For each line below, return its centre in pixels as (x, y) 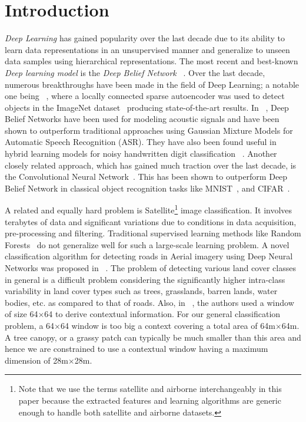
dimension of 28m (36, 360)
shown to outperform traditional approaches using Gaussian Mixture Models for (149, 130)
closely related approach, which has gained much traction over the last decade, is (151, 165)
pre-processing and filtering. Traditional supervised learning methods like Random (153, 233)
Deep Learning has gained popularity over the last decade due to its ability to (145, 38)
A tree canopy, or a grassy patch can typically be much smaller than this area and (153, 337)
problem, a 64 (30, 326)
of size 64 (21, 314)
